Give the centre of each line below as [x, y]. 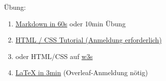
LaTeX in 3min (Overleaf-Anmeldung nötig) [82, 72]
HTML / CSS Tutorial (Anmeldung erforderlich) [89, 40]
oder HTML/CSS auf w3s [54, 56]
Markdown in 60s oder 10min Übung [71, 23]
